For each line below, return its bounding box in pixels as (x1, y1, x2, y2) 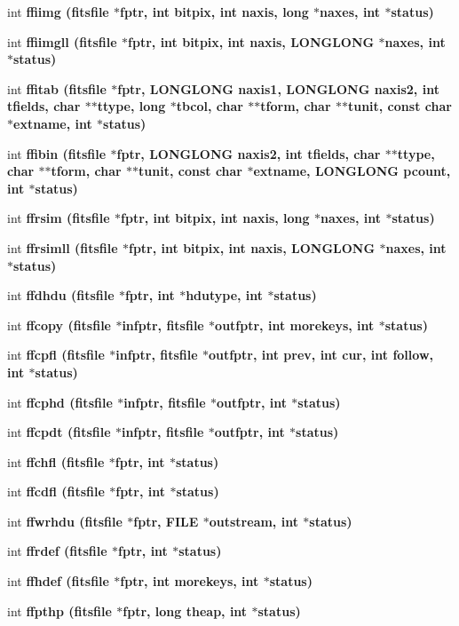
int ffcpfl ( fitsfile (7, 345, 105, 364)
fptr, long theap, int (123, 601, 248, 620)
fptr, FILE (133, 511, 199, 530)
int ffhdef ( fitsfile (7, 572, 109, 590)
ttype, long (97, 97, 166, 115)
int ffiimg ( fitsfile (7, 3, 109, 20)
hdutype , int (186, 286, 264, 305)
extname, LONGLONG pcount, (253, 162, 451, 180)
